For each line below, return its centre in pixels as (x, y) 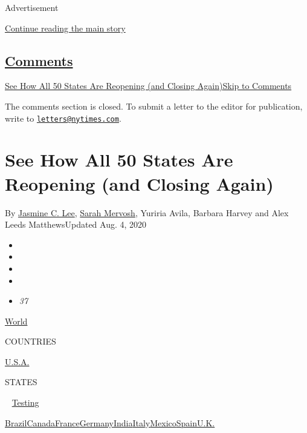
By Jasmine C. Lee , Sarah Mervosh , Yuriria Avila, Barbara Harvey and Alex (147, 212)
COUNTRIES (31, 341)
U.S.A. (17, 361)
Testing (25, 402)
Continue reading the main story (65, 28)
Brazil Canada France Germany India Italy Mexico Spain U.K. (110, 422)
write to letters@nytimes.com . (63, 118)
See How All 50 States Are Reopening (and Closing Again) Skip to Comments (148, 86)
